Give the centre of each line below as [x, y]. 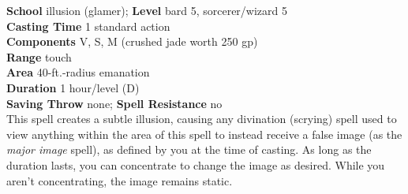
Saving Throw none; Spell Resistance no [114, 103]
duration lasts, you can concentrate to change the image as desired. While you [196, 164]
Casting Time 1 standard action [88, 26]
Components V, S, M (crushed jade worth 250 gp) [132, 41]
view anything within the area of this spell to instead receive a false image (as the [204, 134]
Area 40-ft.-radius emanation [78, 72]
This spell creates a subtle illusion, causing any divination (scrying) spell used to [202, 119]
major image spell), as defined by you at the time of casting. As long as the [189, 149]
